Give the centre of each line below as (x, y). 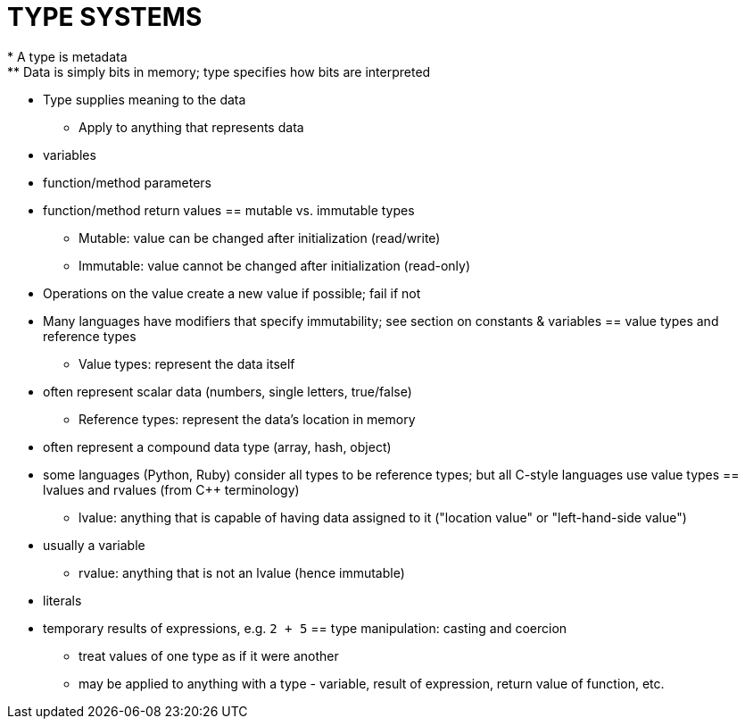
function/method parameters (127, 182)
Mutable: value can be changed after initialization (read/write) (260, 238)
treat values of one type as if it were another (209, 655)
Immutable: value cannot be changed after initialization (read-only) (275, 265)
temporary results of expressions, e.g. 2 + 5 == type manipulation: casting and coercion (305, 628)
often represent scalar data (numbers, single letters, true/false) (228, 391)
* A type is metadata (67, 56)
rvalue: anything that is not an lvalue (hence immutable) (242, 572)
